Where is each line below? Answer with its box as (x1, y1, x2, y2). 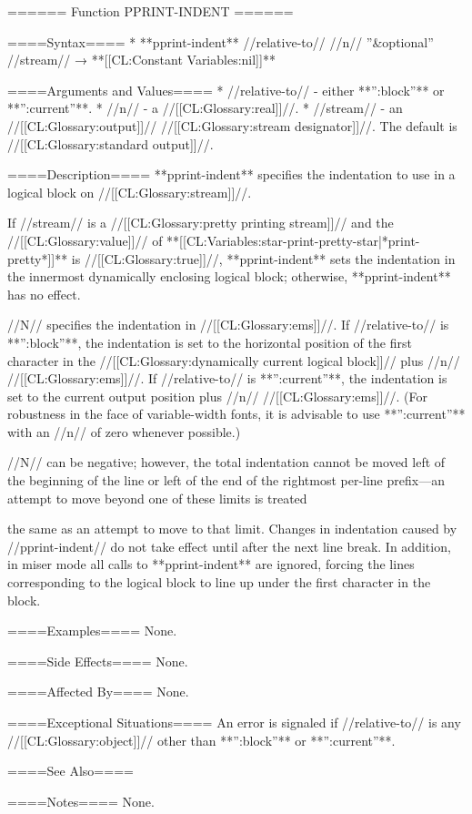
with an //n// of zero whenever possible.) (7, 422, 241, 441)
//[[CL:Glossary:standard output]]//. (7, 134, 214, 153)
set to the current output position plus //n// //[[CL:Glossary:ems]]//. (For (7, 386, 427, 405)
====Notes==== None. (7, 791, 155, 810)
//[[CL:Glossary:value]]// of (7, 230, 163, 249)
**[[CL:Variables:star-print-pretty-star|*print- (166, 230, 420, 249)
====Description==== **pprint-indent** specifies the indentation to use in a (7, 165, 456, 184)
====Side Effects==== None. (7, 651, 188, 670)
